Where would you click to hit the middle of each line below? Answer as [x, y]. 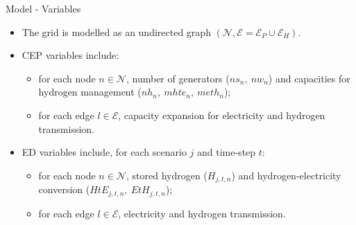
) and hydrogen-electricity [286, 175]
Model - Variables [43, 8]
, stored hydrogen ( [167, 175]
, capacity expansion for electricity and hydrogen [222, 115]
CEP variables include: [70, 55]
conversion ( [64, 189]
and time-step [227, 152]
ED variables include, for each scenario [104, 152]
